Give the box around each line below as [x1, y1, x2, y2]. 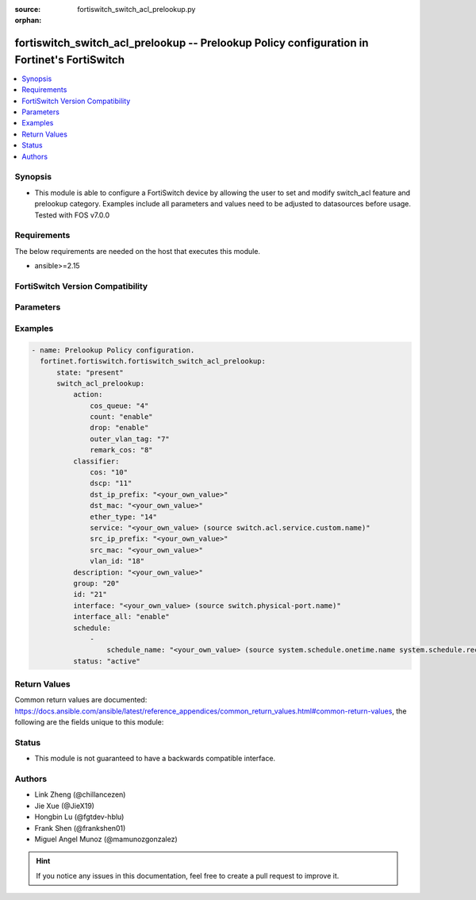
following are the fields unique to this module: [14, 717, 164, 727]
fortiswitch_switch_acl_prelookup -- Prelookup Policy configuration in [14, 37, 369, 50]
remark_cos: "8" [90, 445, 154, 455]
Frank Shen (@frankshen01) [34, 823, 126, 833]
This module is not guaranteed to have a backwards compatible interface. [34, 754, 276, 763]
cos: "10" [90, 468, 129, 477]
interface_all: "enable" [72, 612, 170, 621]
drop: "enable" [90, 423, 149, 433]
